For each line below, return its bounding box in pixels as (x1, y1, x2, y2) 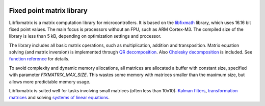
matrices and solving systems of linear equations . (9, 95, 110, 101)
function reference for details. (9, 56, 70, 62)
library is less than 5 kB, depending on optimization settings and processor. (9, 33, 161, 39)
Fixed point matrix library (9, 6, 88, 15)
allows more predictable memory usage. (9, 79, 91, 84)
